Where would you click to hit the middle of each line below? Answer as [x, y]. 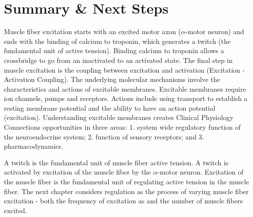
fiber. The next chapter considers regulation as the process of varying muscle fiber [126, 191]
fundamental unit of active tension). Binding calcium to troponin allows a [114, 50]
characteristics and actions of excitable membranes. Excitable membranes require [125, 89]
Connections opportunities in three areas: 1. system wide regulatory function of [122, 127]
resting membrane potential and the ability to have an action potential [110, 108]
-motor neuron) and [215, 31]
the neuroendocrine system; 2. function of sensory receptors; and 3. [104, 136]
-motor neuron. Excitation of [201, 172]
